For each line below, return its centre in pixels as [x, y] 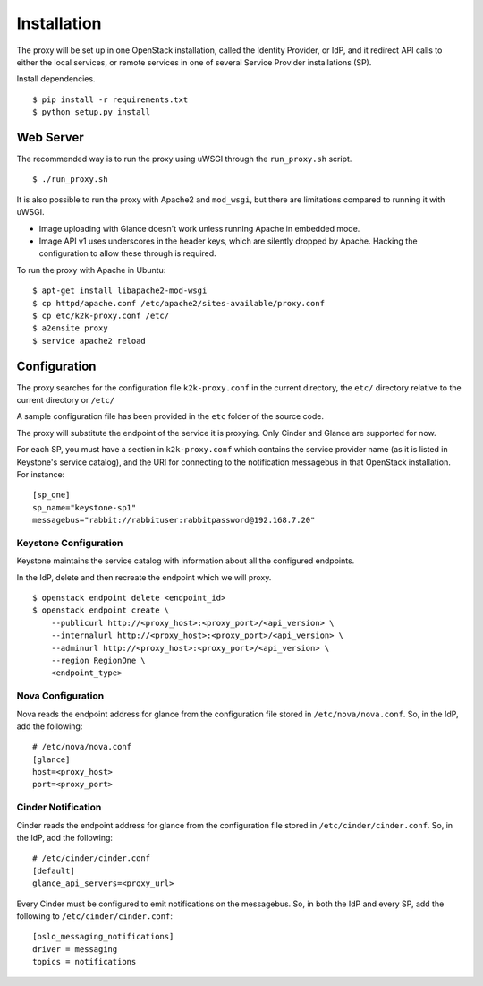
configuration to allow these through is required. [127, 253]
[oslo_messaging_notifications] [103, 937]
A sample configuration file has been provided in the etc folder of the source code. [170, 416]
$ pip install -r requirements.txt [110, 99]
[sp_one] [51, 495]
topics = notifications [85, 962]
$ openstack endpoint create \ [101, 610]
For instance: [41, 474]
